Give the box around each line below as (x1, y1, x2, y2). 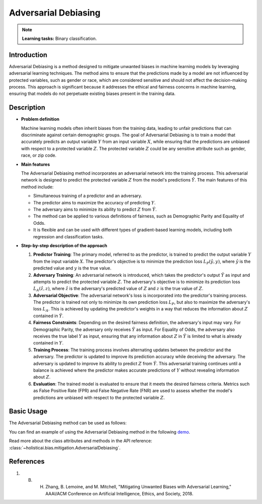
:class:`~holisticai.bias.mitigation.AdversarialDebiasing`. (9, 445, 121, 450)
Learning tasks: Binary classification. (22, 36, 97, 41)
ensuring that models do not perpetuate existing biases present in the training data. (9, 90, 176, 97)
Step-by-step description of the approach (21, 242, 108, 248)
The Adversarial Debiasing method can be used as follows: (9, 420, 127, 426)
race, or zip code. (21, 152, 57, 158)
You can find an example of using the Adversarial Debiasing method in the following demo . (9, 429, 190, 435)
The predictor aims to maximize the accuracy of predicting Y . (33, 199, 156, 205)
